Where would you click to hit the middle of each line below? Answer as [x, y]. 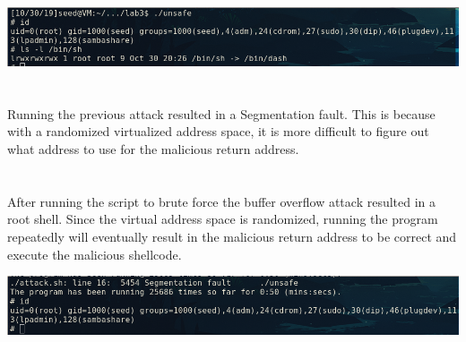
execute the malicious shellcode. [95, 254]
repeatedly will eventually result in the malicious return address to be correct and [232, 236]
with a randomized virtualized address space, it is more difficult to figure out [218, 131]
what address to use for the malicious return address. [153, 148]
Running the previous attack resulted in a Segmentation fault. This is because [221, 113]
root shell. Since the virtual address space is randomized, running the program [223, 219]
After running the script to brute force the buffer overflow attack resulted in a [222, 201]
